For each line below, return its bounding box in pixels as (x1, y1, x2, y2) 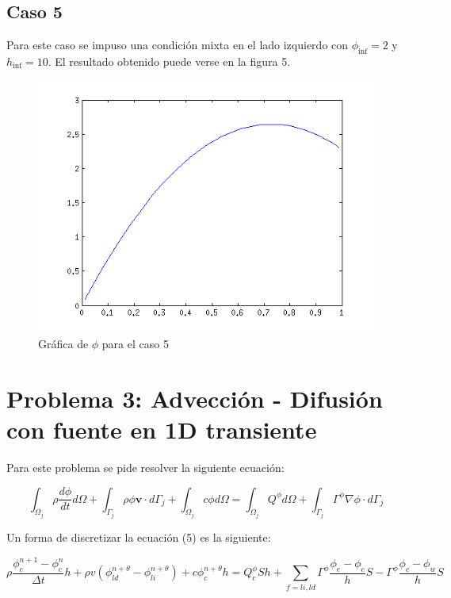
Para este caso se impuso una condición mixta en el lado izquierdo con (6, 36, 349, 53)
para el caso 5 (101, 335, 169, 352)
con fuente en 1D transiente (6, 413, 317, 446)
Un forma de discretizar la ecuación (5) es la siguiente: (6, 529, 271, 546)
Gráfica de (38, 335, 89, 352)
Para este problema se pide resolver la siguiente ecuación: (6, 459, 285, 476)
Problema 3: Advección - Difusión (6, 381, 383, 414)
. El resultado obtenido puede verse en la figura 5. (48, 53, 291, 69)
